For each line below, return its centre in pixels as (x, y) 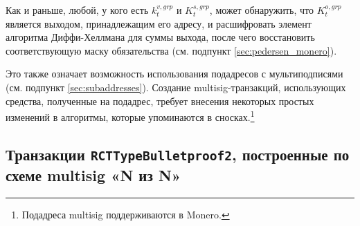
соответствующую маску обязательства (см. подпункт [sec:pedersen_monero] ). (171, 50)
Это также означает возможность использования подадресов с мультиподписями (174, 74)
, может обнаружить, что (262, 10)
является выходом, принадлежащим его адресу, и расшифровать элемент (159, 23)
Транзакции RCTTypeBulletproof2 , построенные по (178, 154)
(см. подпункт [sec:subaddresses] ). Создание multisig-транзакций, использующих (176, 87)
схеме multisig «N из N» (93, 175)
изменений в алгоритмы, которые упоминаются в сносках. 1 (130, 116)
